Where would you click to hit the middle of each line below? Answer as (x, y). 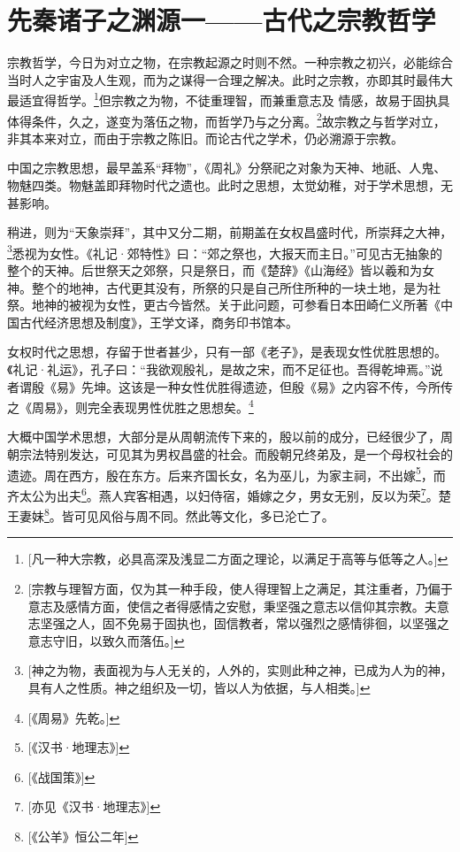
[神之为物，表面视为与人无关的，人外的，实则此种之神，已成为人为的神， (240, 670)
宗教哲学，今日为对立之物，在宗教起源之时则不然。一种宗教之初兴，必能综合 (230, 62)
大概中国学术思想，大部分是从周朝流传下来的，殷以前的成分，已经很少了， (224, 437)
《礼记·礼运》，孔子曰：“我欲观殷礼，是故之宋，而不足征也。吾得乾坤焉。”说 (225, 369)
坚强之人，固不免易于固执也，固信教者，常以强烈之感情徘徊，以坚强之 (245, 623)
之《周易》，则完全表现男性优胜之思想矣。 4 (130, 406)
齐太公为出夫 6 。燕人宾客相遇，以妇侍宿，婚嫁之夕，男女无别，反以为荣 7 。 (223, 494)
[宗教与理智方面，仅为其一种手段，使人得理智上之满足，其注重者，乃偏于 (240, 588)
